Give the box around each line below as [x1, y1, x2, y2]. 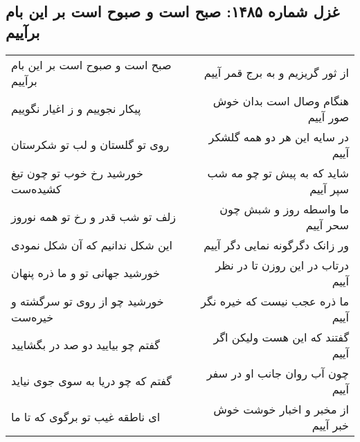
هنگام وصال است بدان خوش [213, 92, 349, 109]
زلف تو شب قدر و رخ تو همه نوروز [11, 209, 177, 225]
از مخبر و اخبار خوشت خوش [213, 400, 349, 417]
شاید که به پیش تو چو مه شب [207, 164, 349, 181]
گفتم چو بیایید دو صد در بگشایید [11, 337, 160, 353]
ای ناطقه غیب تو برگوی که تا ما [11, 409, 161, 425]
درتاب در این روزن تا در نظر [215, 256, 349, 273]
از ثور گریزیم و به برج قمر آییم [204, 64, 349, 81]
